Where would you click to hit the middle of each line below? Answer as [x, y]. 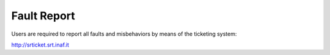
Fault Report [43, 16]
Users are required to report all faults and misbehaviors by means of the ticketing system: [124, 34]
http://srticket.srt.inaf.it [40, 45]
